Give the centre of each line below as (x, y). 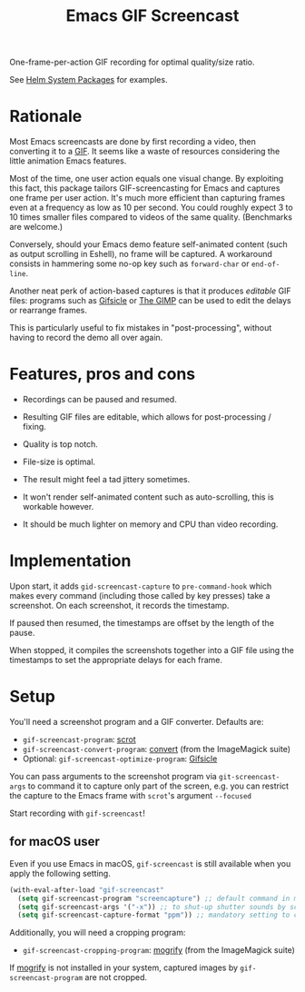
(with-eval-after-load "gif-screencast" (87, 890)
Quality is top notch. (60, 444)
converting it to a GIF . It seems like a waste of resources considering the (145, 152)
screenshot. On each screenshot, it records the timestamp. (119, 605)
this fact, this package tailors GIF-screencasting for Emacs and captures (145, 188)
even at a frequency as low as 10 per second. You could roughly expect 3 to (151, 208)
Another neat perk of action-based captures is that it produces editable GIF (151, 291)
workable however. (58, 507)
